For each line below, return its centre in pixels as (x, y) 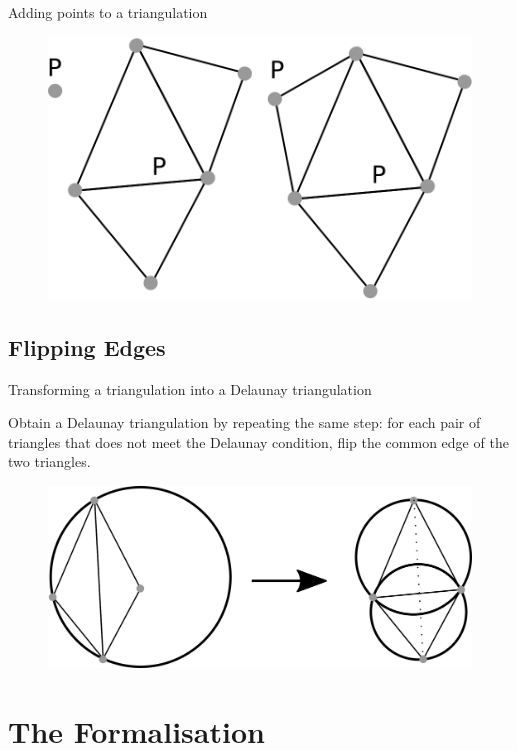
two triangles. (49, 461)
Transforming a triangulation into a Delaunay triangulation (190, 388)
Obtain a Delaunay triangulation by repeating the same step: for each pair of (244, 422)
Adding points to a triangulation (108, 12)
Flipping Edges (87, 346)
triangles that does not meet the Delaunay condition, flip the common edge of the (258, 441)
